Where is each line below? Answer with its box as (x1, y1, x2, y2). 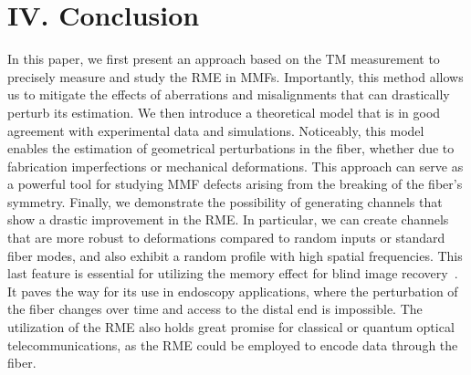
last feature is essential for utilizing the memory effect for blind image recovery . (7, 264, 458, 283)
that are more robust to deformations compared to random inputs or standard (7, 228, 445, 247)
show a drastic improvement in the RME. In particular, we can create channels (7, 210, 449, 229)
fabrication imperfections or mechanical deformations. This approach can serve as (7, 156, 464, 175)
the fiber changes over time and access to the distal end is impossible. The (7, 299, 423, 318)
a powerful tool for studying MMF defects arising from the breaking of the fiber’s (7, 174, 463, 193)
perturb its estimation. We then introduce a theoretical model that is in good (7, 102, 441, 121)
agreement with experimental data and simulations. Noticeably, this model (7, 120, 424, 140)
